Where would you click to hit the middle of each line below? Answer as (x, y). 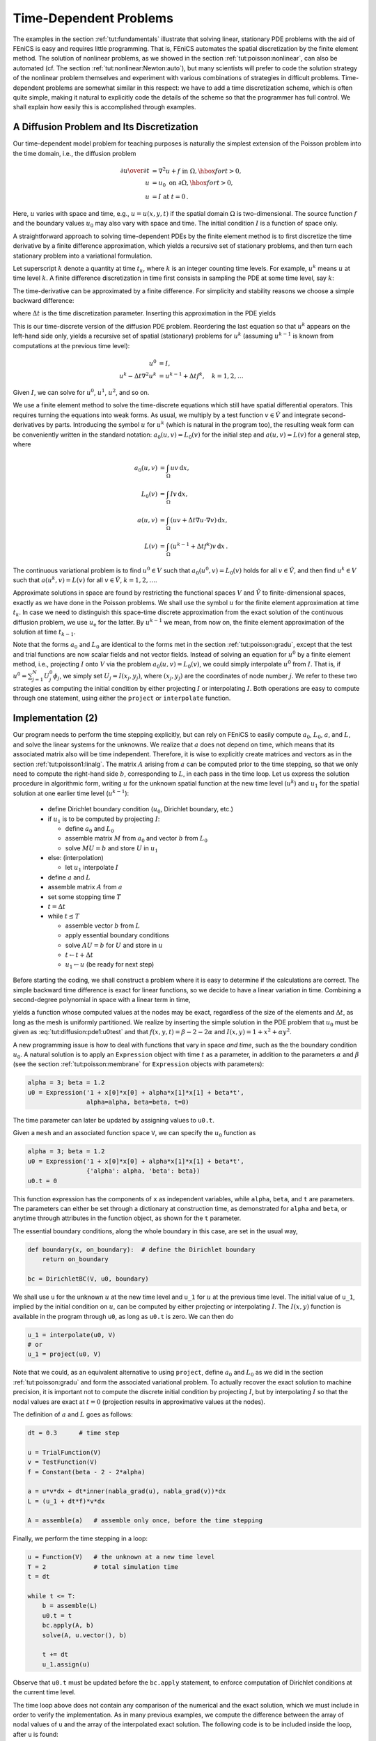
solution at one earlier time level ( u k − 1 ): (71, 793)
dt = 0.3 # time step (73, 1432)
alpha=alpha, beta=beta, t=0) (138, 1102)
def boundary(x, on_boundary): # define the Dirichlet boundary (141, 1249)
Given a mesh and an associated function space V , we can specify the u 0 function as (134, 1134)
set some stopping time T (85, 897)
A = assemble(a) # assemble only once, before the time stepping (145, 1521)
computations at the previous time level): (71, 345)
